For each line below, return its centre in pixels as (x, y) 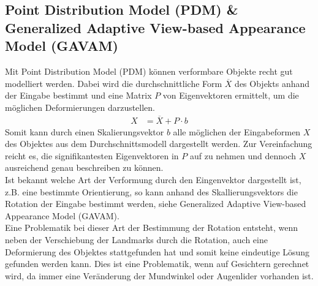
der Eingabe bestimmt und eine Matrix (78, 95)
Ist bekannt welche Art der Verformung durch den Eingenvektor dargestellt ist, (153, 179)
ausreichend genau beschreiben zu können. (84, 167)
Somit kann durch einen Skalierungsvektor (85, 131)
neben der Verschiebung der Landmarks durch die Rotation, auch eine (136, 239)
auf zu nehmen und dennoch (243, 155)
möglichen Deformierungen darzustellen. (80, 107)
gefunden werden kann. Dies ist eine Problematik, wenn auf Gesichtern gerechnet (157, 264)
